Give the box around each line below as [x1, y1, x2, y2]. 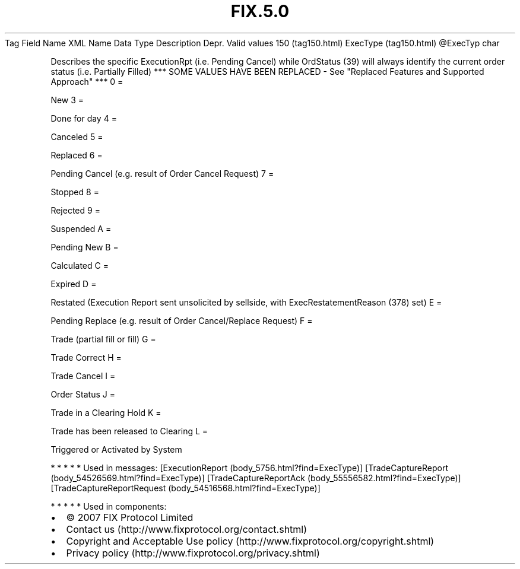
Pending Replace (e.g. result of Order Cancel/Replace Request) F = [50, 315, 313, 326]
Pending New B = [50, 241, 119, 252]
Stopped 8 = [50, 186, 99, 197]
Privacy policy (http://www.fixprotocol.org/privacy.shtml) [66, 546, 320, 559]
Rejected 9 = [50, 205, 100, 215]
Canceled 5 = [50, 131, 103, 142]
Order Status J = [50, 389, 115, 399]
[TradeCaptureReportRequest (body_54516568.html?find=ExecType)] [50, 482, 321, 493]
